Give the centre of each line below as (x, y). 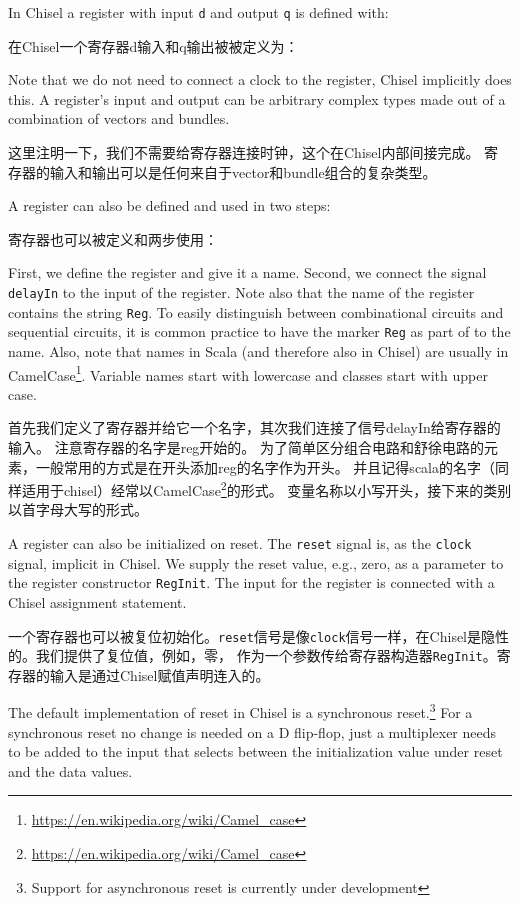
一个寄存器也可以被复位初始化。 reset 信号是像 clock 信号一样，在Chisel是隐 (252, 635)
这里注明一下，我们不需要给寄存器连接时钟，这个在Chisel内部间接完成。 (244, 152)
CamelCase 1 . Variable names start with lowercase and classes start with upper (248, 373)
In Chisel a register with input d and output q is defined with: (198, 12)
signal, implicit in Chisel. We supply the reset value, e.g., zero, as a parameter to (256, 562)
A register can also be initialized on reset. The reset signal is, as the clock (240, 543)
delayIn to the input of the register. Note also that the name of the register (241, 292)
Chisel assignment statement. (97, 601)
